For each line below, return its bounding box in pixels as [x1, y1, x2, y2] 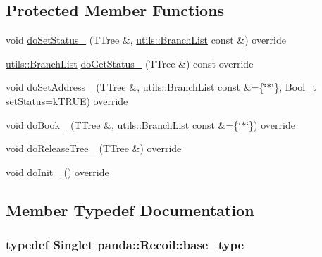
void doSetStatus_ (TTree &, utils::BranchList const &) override [6, 32, 286, 47]
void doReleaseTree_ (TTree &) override [6, 141, 182, 156]
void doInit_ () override [6, 164, 109, 179]
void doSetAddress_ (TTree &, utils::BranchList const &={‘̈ [6, 80, 267, 94]
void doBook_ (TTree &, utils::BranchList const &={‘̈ [6, 117, 242, 132]
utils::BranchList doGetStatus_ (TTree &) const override [6, 56, 254, 70]
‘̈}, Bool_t [271, 80, 316, 94]
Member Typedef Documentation [6, 199, 254, 220]
